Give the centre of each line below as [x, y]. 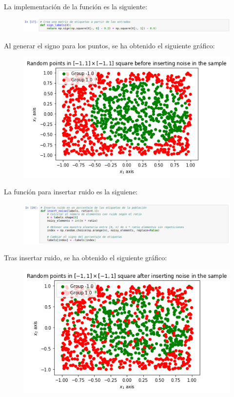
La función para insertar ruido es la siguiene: [71, 191]
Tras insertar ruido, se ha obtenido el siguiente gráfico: [86, 257]
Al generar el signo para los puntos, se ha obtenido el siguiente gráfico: [109, 45]
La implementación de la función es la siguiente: [76, 6]
